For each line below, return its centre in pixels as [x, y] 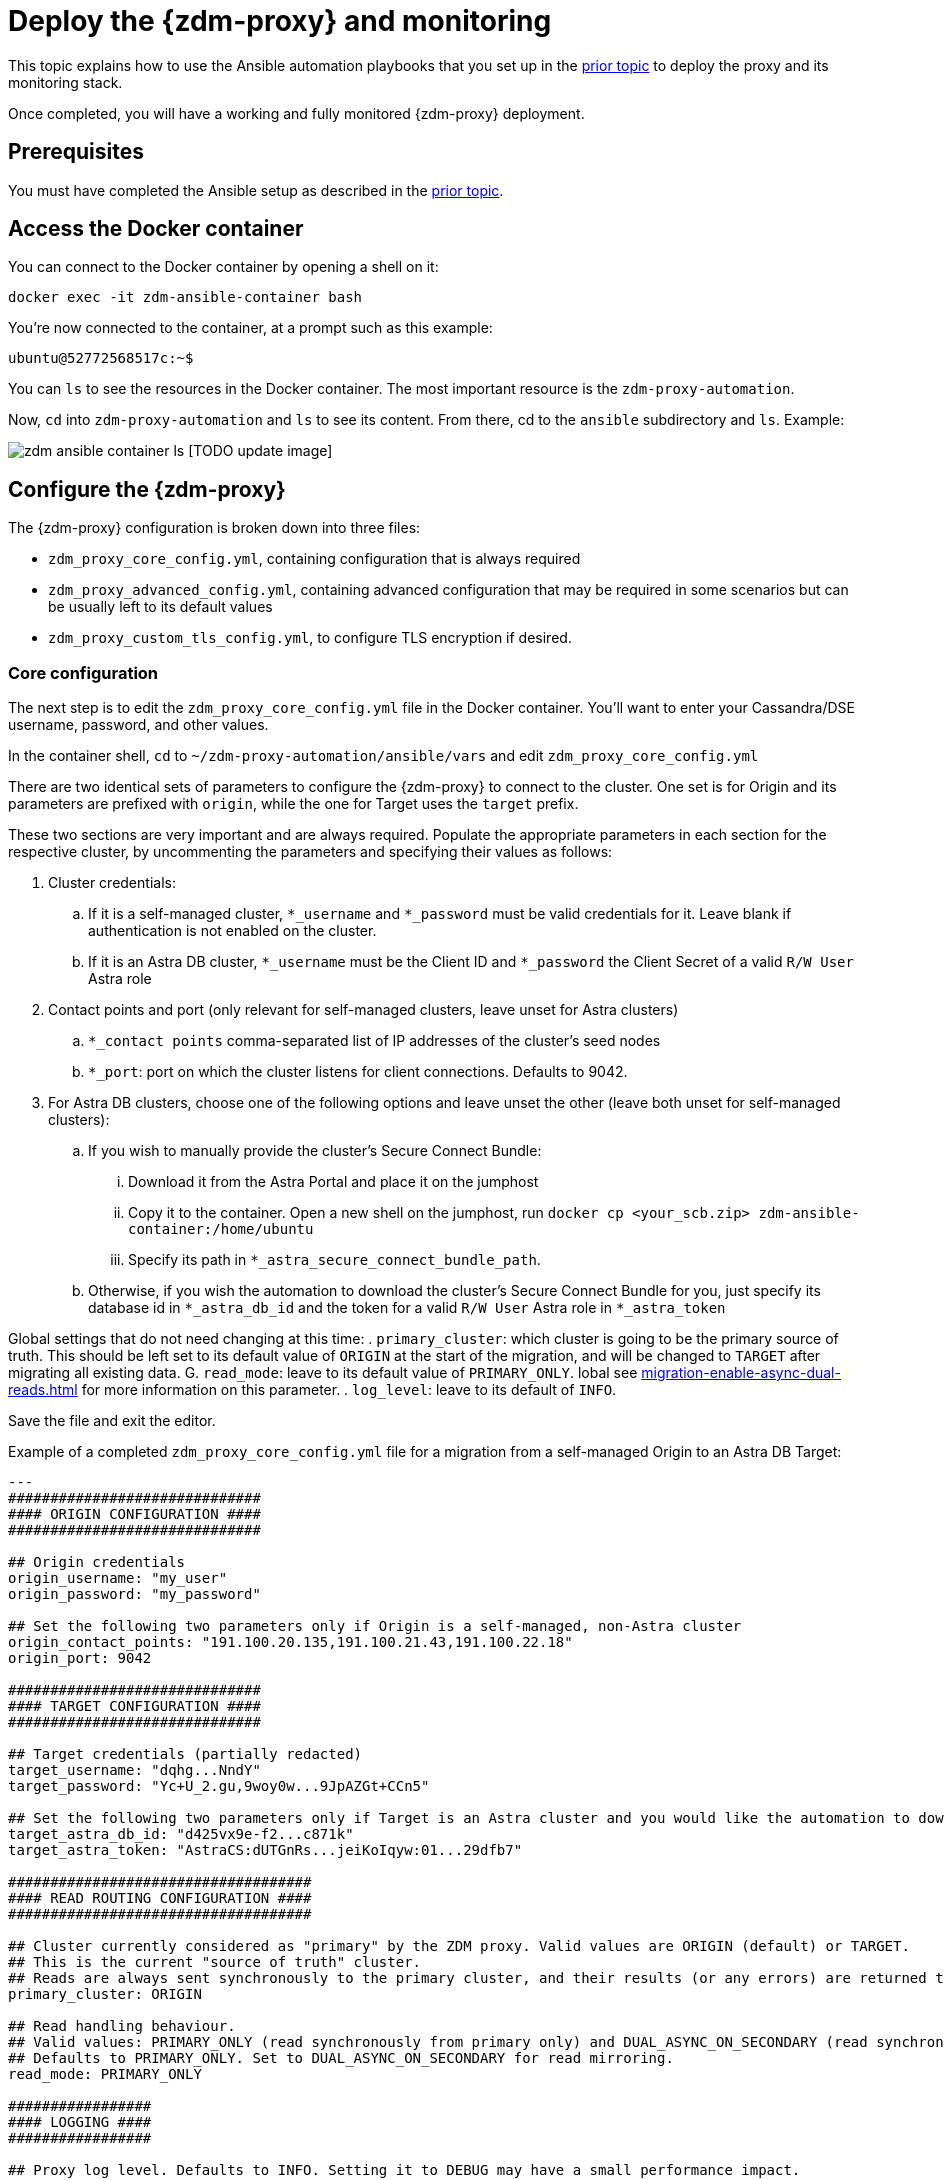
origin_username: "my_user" [118, 1578]
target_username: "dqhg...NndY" [134, 1770]
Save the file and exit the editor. [112, 1421]
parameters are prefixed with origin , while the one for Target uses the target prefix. [293, 804]
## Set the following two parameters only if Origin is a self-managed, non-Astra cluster [375, 1626]
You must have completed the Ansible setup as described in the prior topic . [256, 190]
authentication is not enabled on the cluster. [232, 931]
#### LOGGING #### [80, 2122]
